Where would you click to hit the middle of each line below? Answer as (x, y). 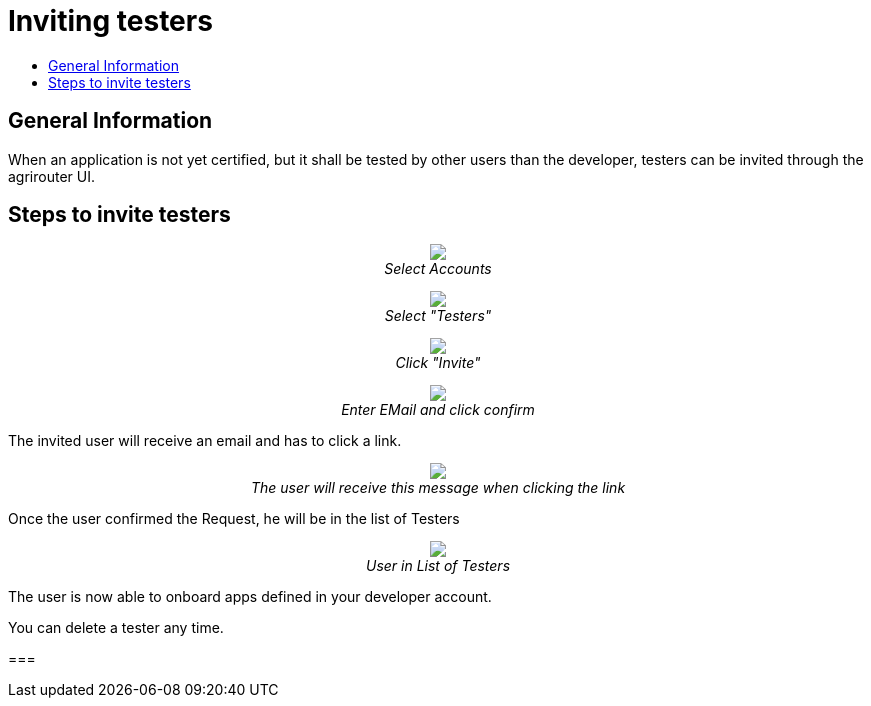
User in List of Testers (438, 566)
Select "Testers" (438, 316)
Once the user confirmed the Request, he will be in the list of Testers (234, 519)
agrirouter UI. (51, 176)
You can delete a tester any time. (116, 628)
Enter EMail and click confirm (438, 410)
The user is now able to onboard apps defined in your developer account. (250, 597)
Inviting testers (110, 21)
